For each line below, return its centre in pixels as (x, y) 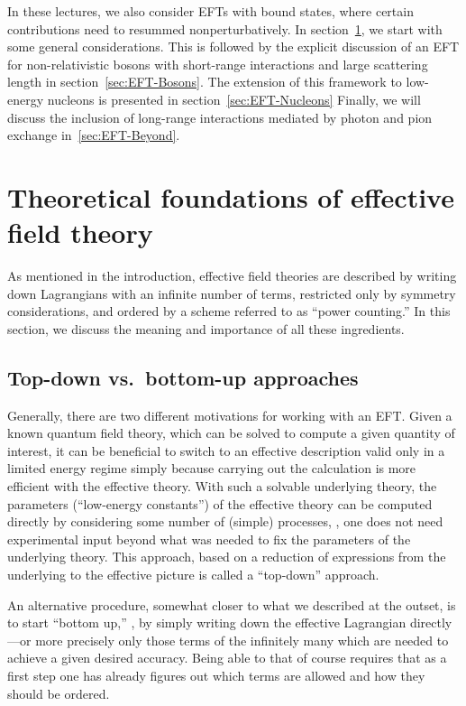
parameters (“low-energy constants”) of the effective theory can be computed (220, 503)
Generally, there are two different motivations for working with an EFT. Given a (230, 415)
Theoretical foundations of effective (231, 196)
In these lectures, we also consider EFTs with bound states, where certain (210, 11)
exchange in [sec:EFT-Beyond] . (94, 135)
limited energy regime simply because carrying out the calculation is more (212, 468)
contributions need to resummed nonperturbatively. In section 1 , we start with (225, 28)
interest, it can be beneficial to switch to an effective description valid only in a (226, 450)
